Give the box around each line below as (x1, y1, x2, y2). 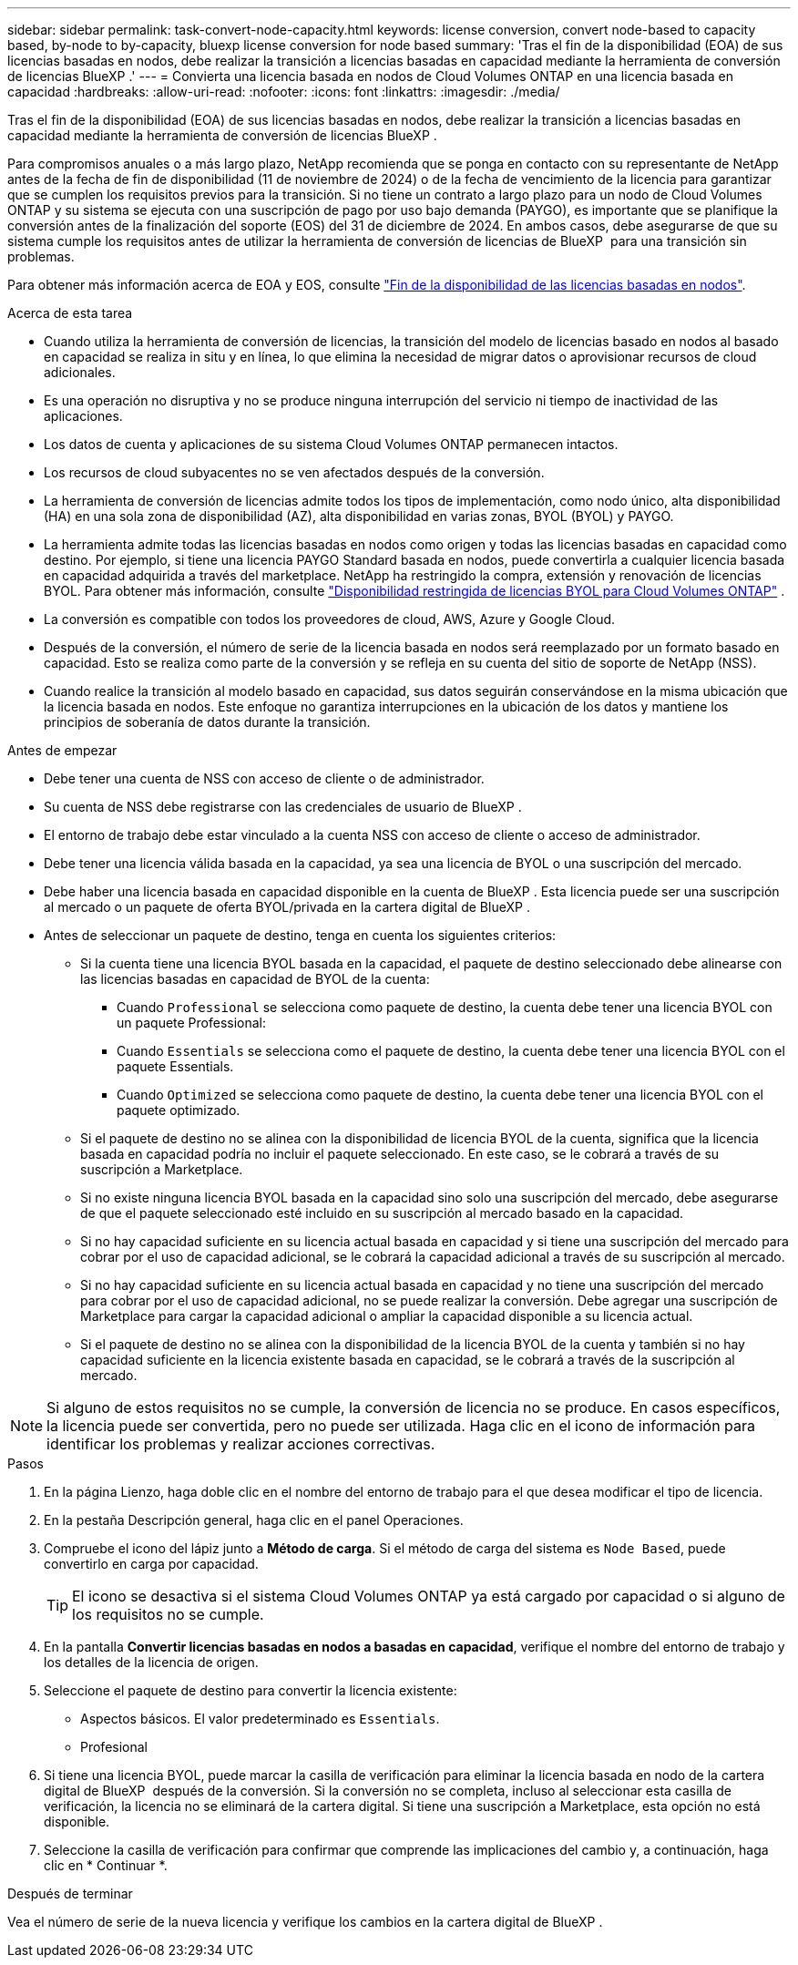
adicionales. (44, 364, 116, 380)
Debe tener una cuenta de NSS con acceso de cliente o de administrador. (44, 771, 485, 786)
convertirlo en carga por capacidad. (44, 1556, 259, 1571)
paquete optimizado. (117, 1102, 240, 1118)
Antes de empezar (7, 742, 118, 758)
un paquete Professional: (117, 1015, 267, 1030)
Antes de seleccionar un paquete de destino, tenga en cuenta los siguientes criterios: (44, 927, 557, 943)
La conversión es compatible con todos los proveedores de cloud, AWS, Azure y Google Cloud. (44, 611, 616, 627)
